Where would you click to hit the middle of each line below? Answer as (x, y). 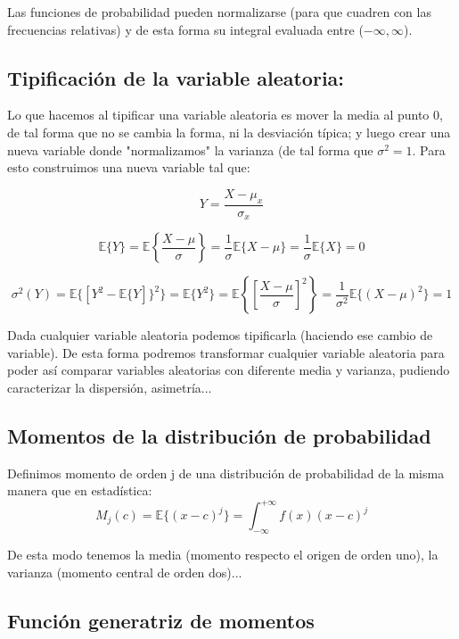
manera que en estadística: (80, 490)
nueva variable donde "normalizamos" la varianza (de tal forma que (190, 149)
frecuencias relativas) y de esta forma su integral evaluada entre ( (185, 29)
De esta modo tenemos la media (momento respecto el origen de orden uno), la (223, 555)
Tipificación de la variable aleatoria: (176, 77)
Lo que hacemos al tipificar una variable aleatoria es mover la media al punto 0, (225, 115)
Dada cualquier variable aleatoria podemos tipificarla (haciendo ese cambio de (220, 335)
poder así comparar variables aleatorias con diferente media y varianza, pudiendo (229, 370)
